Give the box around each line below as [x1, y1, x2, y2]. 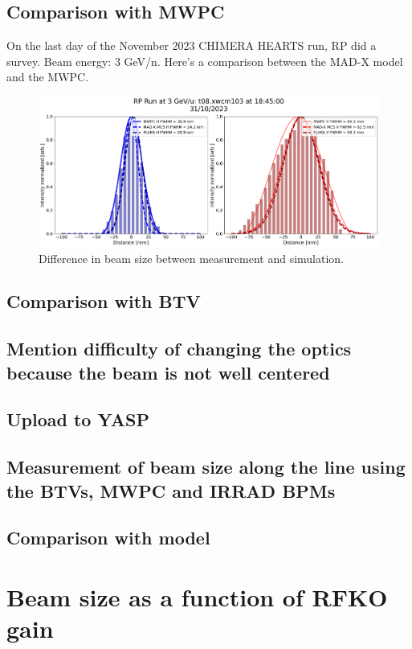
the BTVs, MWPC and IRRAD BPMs [6, 478, 336, 503]
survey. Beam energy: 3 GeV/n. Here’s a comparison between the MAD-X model [6, 52, 403, 69]
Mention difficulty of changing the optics [6, 336, 352, 361]
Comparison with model [6, 525, 210, 550]
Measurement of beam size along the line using [6, 454, 406, 479]
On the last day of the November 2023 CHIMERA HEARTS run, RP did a [6, 37, 377, 54]
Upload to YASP [6, 407, 149, 432]
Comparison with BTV [6, 289, 201, 314]
